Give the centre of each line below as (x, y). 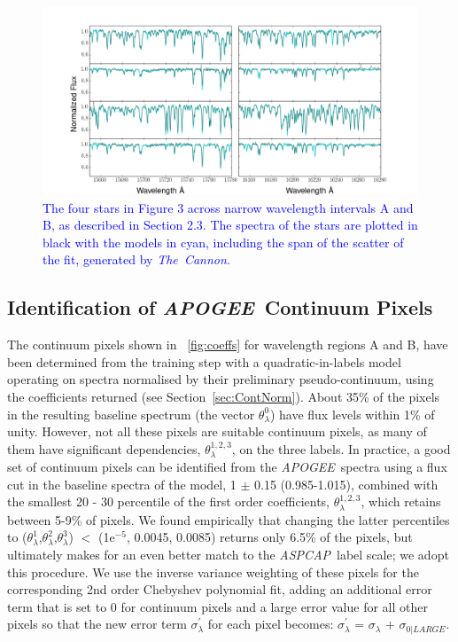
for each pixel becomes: (271, 624)
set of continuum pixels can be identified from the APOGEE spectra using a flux (227, 467)
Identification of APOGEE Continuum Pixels (220, 307)
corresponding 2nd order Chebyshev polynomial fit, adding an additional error (220, 589)
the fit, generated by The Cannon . (136, 259)
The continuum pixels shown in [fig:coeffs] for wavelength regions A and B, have (228, 344)
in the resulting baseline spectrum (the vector (131, 414)
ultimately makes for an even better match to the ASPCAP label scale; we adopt (228, 554)
